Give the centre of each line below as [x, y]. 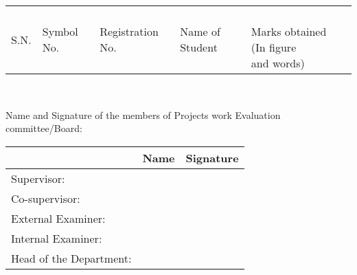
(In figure [274, 47]
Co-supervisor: [46, 198]
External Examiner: [58, 218]
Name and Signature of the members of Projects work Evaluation [143, 114]
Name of [200, 31]
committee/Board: [44, 128]
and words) [278, 63]
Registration [129, 31]
